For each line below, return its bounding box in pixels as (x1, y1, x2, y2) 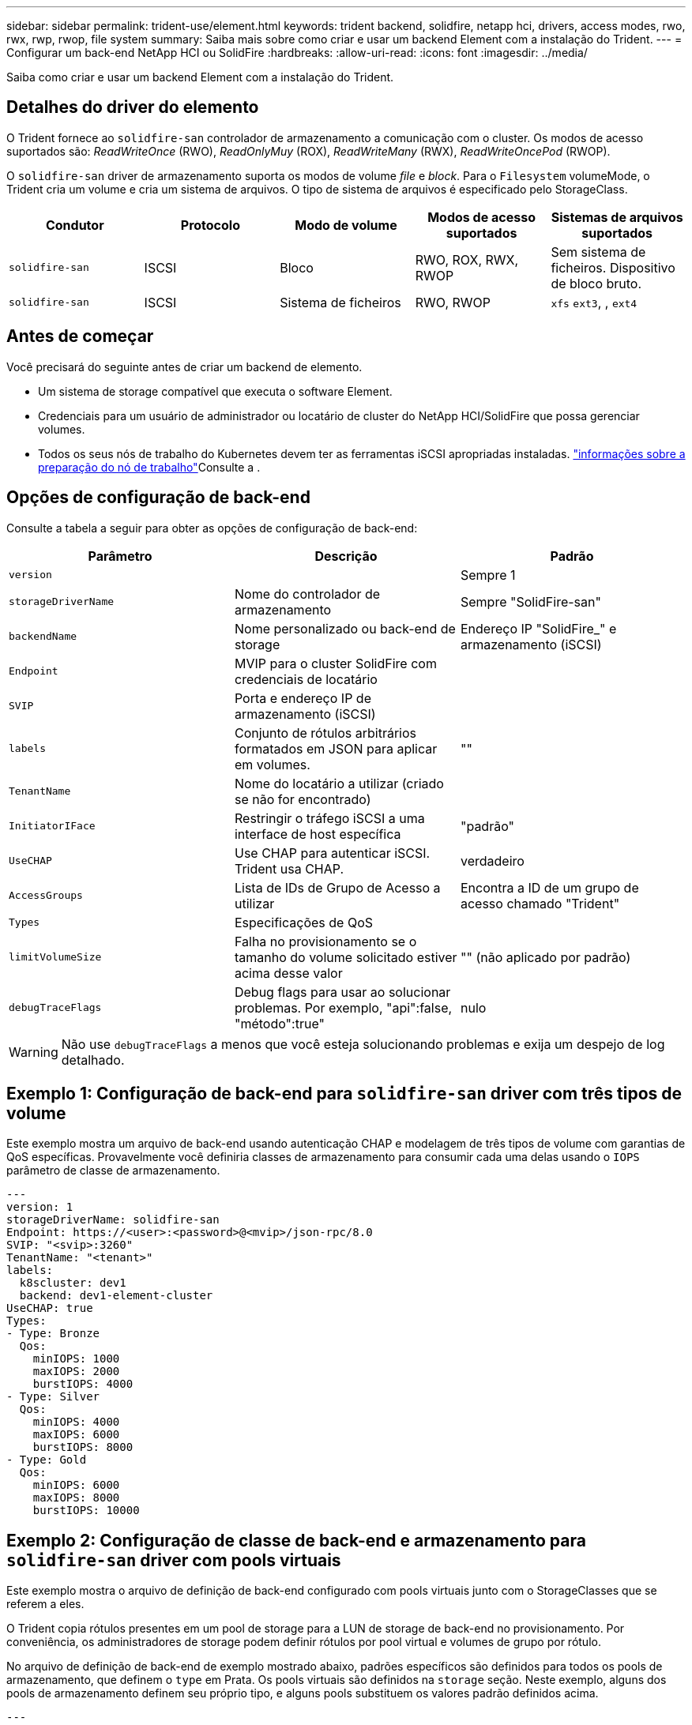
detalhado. (61, 1051, 125, 1068)
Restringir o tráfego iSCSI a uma (234, 810, 425, 826)
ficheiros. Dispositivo (551, 259, 675, 276)
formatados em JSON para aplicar (234, 740, 438, 757)
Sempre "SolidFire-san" (460, 593, 601, 610)
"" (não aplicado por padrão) (460, 949, 631, 965)
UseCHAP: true (6, 1302, 93, 1315)
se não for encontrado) (234, 791, 371, 807)
